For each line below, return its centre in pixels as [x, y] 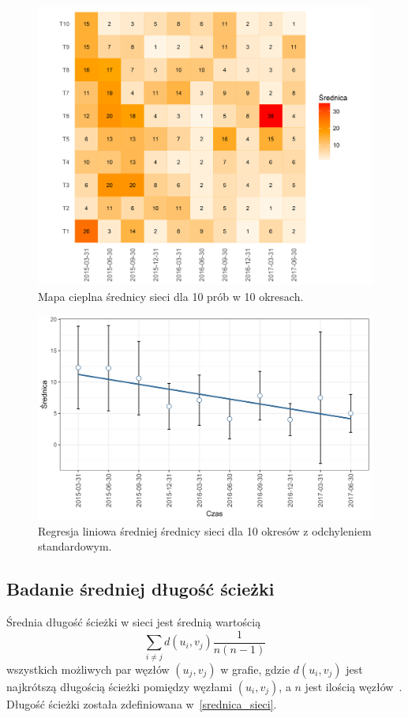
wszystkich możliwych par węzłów [88, 669]
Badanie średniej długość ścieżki [140, 589]
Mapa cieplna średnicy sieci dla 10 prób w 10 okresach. [171, 296]
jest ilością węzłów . [354, 686]
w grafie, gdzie [255, 669]
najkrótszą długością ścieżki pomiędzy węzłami [120, 686]
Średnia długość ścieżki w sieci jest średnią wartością [134, 622]
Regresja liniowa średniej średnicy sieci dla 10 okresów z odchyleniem [205, 530]
